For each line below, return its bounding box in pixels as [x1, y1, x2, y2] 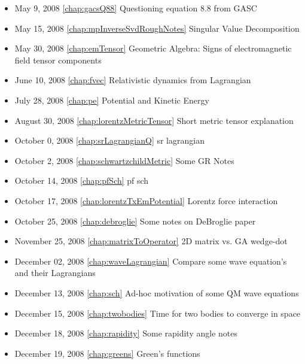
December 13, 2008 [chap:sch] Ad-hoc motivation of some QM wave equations [14, 286, 299, 299]
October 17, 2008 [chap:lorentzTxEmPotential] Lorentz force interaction [14, 194, 278, 207]
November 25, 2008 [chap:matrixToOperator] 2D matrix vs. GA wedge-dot [14, 235, 288, 247]
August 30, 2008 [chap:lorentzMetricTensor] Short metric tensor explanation [14, 114, 294, 126]
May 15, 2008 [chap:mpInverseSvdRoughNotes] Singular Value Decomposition [14, 22, 300, 34]
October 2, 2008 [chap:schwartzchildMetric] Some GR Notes [14, 154, 234, 166]
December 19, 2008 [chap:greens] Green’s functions [14, 347, 200, 359]
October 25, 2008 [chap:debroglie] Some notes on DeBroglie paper [14, 214, 256, 227]
